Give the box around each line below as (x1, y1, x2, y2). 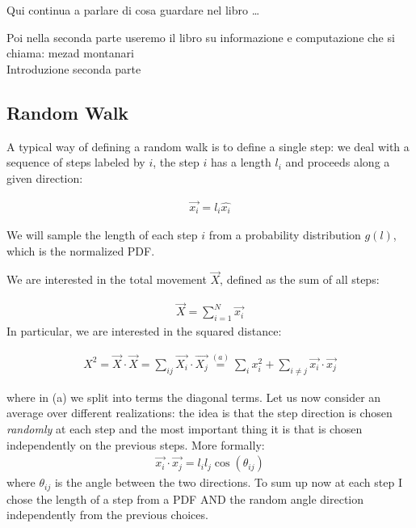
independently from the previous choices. (6, 506, 208, 523)
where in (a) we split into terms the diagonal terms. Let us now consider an (6, 388, 381, 405)
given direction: (6, 169, 83, 186)
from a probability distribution (208, 226, 361, 243)
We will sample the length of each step (6, 226, 198, 243)
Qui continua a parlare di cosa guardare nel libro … (6, 2, 260, 18)
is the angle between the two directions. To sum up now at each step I (54, 474, 402, 491)
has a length (211, 154, 271, 171)
